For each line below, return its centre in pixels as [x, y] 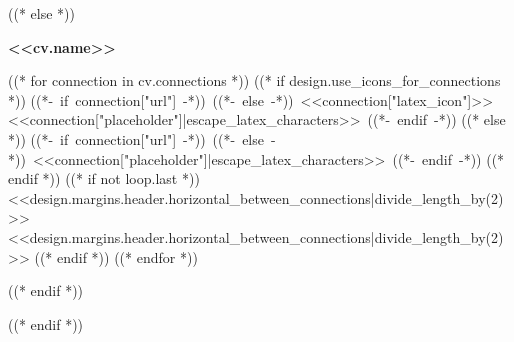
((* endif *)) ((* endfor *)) [116, 256]
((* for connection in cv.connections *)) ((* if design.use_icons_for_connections [254, 80]
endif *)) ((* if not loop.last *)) [104, 178]
